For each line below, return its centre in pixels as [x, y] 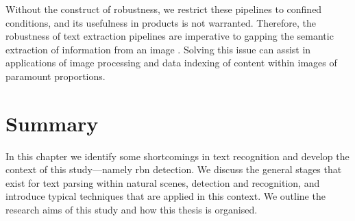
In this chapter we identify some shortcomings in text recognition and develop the [177, 156]
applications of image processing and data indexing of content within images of [171, 63]
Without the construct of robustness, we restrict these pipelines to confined [164, 9]
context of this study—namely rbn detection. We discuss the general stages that [174, 169]
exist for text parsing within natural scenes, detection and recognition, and [163, 182]
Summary [52, 123]
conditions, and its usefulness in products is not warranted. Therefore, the [161, 22]
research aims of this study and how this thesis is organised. [132, 210]
